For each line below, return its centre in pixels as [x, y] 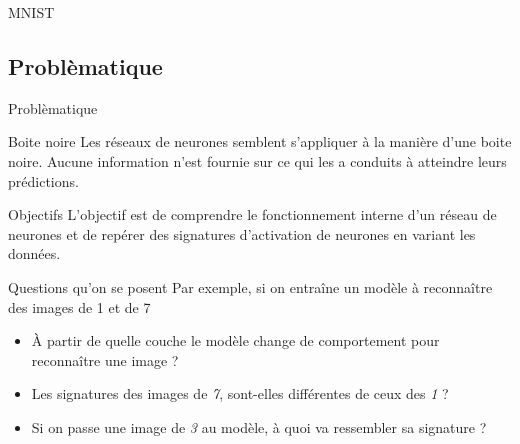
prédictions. [43, 180]
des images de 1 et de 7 [79, 306]
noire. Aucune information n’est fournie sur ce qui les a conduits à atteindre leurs [257, 160]
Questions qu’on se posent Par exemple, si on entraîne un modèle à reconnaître [250, 286]
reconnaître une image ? [105, 359]
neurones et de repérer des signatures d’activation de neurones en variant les [242, 233]
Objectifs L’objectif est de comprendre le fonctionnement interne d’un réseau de [252, 214]
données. [34, 253]
